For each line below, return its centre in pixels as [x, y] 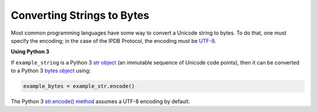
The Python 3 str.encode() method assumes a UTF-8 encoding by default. [100, 101]
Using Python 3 [30, 52]
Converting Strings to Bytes [80, 15]
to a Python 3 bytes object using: [51, 71]
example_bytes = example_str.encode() [79, 86]
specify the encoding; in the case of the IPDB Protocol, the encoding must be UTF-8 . [114, 40]
